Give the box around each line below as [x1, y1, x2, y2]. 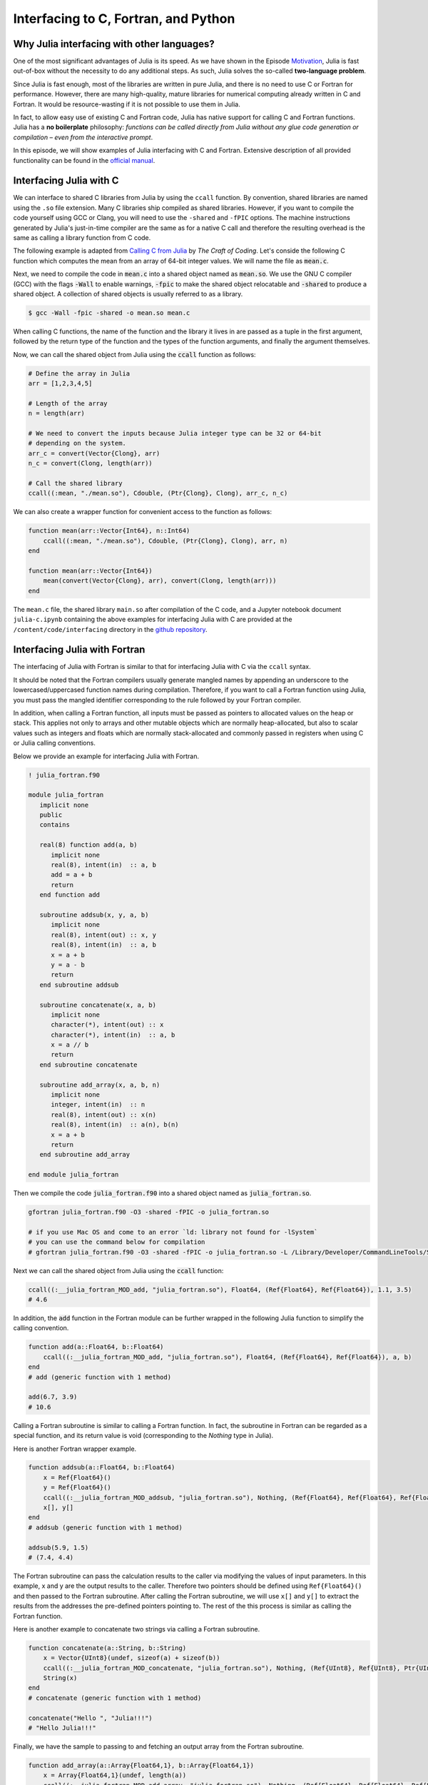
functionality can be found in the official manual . [13, 156, 156, 164]
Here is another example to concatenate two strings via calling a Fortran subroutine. [13, 1624, 260, 1633]
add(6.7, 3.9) [28, 1393, 78, 1401]
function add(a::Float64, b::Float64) [28, 1343, 164, 1351]
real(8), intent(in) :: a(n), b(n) [51, 1121, 179, 1129]
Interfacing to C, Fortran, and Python [13, 11, 235, 26]
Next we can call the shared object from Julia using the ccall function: [13, 1266, 224, 1274]
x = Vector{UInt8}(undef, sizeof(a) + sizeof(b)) [43, 1654, 220, 1662]
